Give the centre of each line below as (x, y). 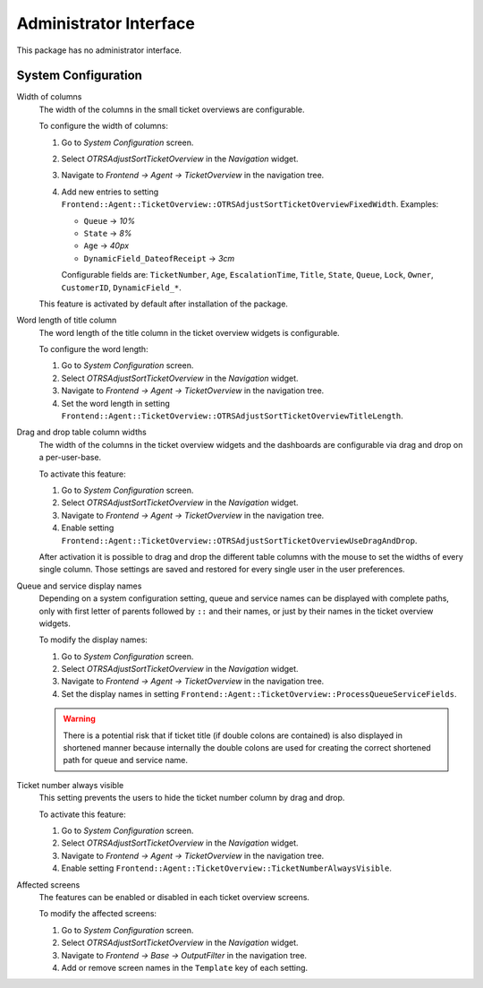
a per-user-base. (70, 458)
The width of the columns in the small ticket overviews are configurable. (172, 109)
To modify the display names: (93, 640)
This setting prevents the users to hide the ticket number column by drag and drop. (192, 798)
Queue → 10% (110, 220)
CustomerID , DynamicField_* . (122, 288)
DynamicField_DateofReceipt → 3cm (159, 258)
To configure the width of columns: (104, 126)
